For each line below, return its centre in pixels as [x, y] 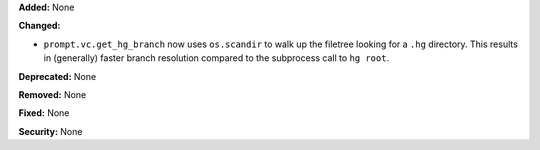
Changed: [39, 26]
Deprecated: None [57, 76]
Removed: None [52, 94]
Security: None [50, 131]
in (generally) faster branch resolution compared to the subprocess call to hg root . [216, 58]
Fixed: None [44, 113]
